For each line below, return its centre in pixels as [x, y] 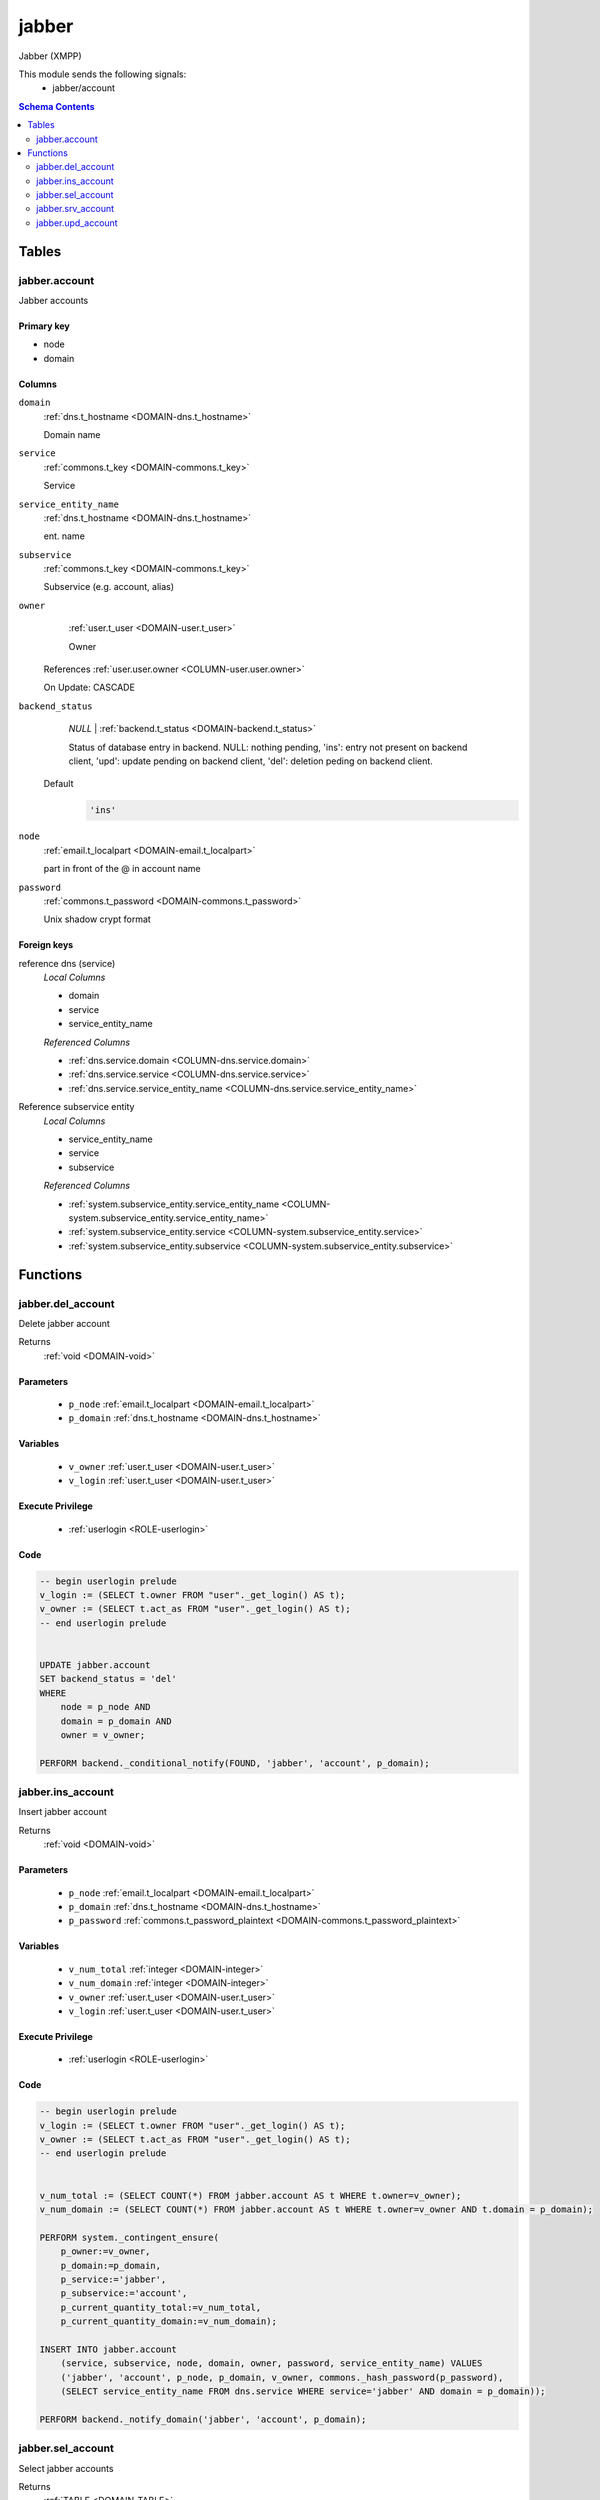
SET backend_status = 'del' [108, 1679]
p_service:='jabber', [113, 2279]
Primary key [44, 326]
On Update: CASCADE [89, 687]
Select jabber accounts [66, 2468]
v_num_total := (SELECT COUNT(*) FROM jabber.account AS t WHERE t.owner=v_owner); [250, 2195]
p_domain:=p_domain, [111, 2265]
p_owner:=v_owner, [105, 2251]
